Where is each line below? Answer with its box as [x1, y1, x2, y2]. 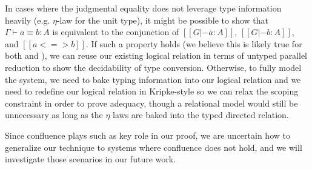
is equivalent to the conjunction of [52, 25, 179, 38]
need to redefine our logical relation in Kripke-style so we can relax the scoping [5, 85, 299, 98]
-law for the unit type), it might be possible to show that [56, 13, 269, 26]
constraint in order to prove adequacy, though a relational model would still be [5, 96, 298, 109]
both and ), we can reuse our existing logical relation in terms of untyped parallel [5, 49, 308, 62]
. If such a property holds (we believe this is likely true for [85, 37, 302, 50]
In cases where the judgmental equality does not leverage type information [5, 2, 282, 14]
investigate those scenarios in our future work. [5, 153, 176, 165]
